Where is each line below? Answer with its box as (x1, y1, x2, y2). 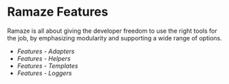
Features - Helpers (17, 54, 71, 62)
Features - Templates (17, 61, 78, 70)
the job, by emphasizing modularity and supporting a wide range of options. (7, 33, 222, 42)
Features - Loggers (17, 69, 72, 77)
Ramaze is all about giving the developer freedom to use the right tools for (7, 27, 218, 35)
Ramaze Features (7, 4, 109, 20)
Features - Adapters (17, 47, 75, 55)
